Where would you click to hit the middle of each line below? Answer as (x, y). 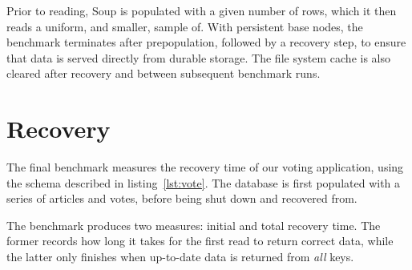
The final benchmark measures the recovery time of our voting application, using (205, 167)
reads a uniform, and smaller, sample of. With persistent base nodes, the (185, 26)
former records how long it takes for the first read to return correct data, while (200, 241)
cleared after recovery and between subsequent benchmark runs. (164, 73)
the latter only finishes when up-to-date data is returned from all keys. (180, 257)
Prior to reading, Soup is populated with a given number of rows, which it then (202, 10)
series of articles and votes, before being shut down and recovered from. (182, 198)
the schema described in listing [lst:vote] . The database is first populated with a (204, 182)
